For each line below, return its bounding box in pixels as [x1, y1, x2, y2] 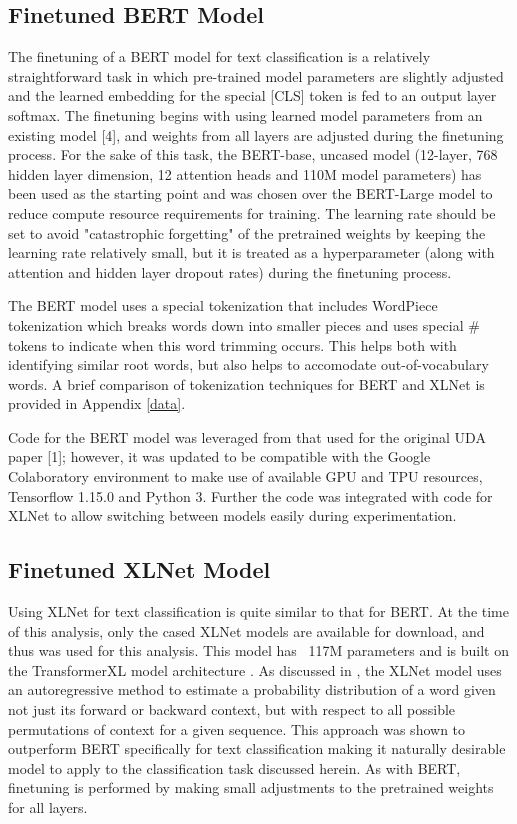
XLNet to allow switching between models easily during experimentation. [8, 505, 457, 526]
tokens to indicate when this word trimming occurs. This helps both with [8, 334, 457, 355]
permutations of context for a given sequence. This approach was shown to [8, 718, 466, 739]
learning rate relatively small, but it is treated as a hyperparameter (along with [8, 242, 495, 263]
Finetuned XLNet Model [8, 554, 271, 585]
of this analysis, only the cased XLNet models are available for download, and [8, 620, 485, 641]
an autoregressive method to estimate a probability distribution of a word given [8, 679, 496, 700]
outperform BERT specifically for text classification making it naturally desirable [8, 738, 506, 759]
